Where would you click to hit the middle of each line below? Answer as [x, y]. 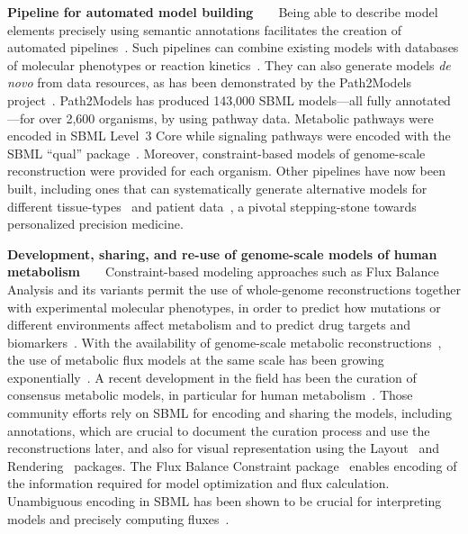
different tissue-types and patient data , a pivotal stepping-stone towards [212, 206]
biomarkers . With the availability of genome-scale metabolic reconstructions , [225, 342]
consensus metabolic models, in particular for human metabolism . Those [210, 395]
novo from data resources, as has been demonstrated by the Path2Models [210, 82]
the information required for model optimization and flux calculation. [198, 483]
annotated [423, 100]
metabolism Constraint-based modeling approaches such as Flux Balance [223, 272]
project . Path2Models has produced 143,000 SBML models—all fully [199, 100]
